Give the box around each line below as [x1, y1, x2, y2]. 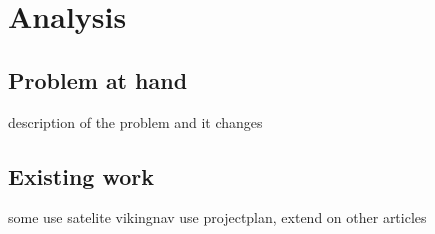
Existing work [8, 160, 155, 191]
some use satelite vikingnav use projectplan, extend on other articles [8, 207, 427, 228]
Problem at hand [8, 64, 188, 95]
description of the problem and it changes [8, 111, 263, 132]
